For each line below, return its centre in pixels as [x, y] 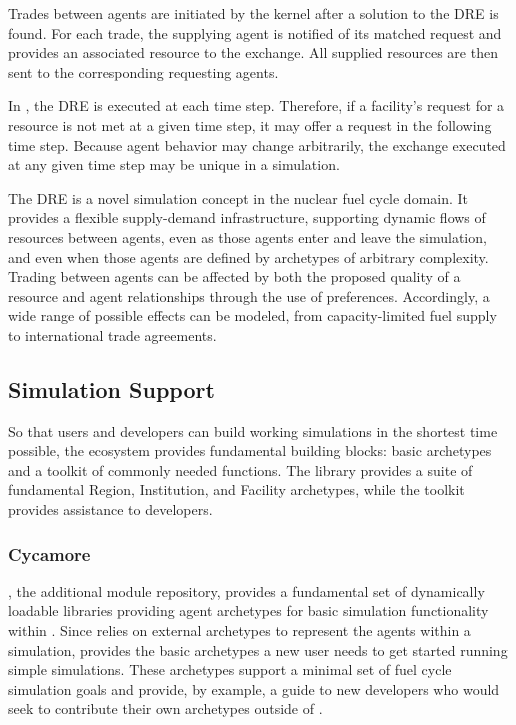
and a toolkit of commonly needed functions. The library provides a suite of [240, 469]
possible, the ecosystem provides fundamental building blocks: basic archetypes [250, 450]
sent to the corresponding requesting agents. [143, 71]
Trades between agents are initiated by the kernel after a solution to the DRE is [253, 13]
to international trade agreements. [112, 334]
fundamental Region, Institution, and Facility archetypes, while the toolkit [236, 489]
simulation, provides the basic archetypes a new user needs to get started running [258, 649]
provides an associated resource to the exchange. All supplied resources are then [253, 52]
